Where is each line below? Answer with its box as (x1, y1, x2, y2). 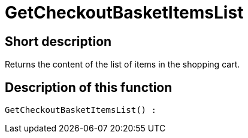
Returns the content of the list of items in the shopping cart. (5, 59, 240, 70)
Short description (5, 33, 112, 49)
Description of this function (5, 79, 173, 95)
